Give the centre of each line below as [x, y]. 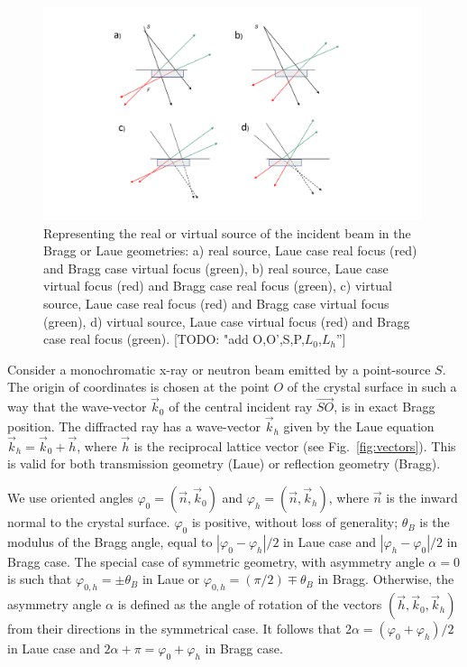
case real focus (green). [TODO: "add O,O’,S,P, [174, 339]
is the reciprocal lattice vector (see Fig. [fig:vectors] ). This [295, 445]
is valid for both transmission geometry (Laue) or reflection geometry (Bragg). [224, 463]
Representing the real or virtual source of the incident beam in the [227, 232]
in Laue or [171, 579]
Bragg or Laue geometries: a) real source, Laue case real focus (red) [230, 250]
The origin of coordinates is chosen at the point [138, 387]
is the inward [422, 498]
